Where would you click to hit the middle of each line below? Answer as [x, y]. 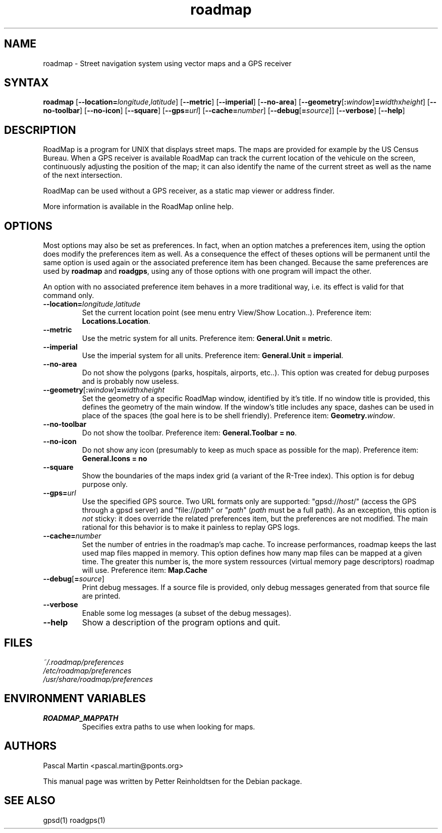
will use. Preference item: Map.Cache [145, 570]
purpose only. [105, 484]
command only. [69, 296]
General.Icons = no [115, 459]
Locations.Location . [116, 321]
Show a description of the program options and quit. [181, 623]
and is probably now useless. [130, 381]
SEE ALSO [30, 801]
